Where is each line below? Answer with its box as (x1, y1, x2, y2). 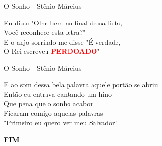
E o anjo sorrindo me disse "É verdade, (4, 36, 121, 47)
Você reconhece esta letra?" (4, 27, 86, 37)
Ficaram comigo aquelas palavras (4, 108, 103, 118)
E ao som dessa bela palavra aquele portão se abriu (4, 79, 158, 89)
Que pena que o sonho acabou (4, 98, 94, 108)
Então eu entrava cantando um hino (4, 89, 112, 99)
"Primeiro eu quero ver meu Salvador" (4, 117, 117, 127)
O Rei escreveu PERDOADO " (4, 46, 100, 56)
